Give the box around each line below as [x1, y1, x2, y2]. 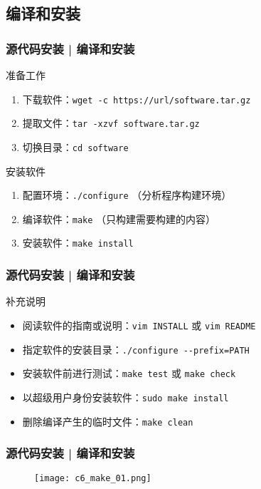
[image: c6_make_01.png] [34, 473, 151, 484]
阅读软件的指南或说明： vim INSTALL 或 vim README [22, 317, 256, 332]
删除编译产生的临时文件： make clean [22, 413, 193, 428]
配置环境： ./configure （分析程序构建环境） [22, 187, 232, 202]
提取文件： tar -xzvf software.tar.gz [22, 115, 200, 130]
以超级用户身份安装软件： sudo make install [22, 389, 229, 404]
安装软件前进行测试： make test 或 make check [22, 366, 236, 381]
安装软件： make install [22, 235, 134, 250]
